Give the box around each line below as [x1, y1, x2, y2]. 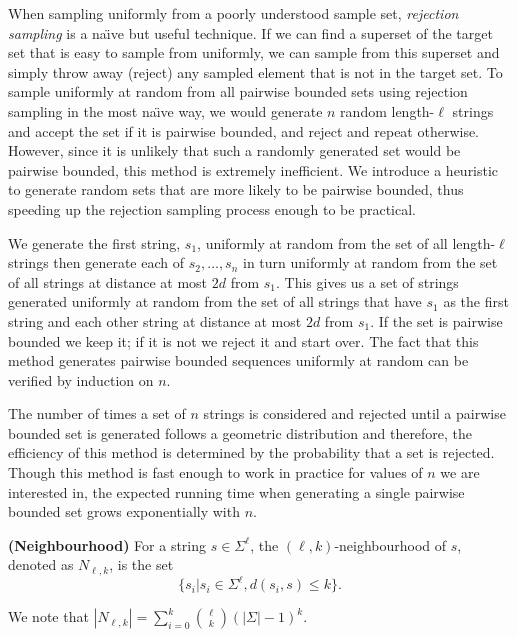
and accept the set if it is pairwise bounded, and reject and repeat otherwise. [8, 120, 480, 141]
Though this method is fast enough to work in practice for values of [8, 462, 423, 483]
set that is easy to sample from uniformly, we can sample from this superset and [8, 42, 500, 63]
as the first [443, 291, 509, 312]
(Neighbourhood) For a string [8, 534, 207, 555]
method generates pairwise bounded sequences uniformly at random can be [8, 350, 469, 371]
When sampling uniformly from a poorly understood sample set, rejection [8, 3, 459, 23]
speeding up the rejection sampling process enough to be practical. [8, 198, 416, 219]
